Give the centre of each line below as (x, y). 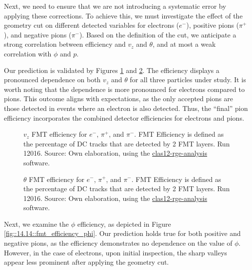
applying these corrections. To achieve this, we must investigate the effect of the (123, 15)
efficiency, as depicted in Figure (124, 224)
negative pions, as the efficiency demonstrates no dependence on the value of (118, 243)
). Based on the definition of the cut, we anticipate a (158, 34)
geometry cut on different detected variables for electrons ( (92, 25)
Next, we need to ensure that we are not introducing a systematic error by (115, 6)
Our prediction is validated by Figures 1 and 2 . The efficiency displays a (112, 70)
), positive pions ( (213, 25)
